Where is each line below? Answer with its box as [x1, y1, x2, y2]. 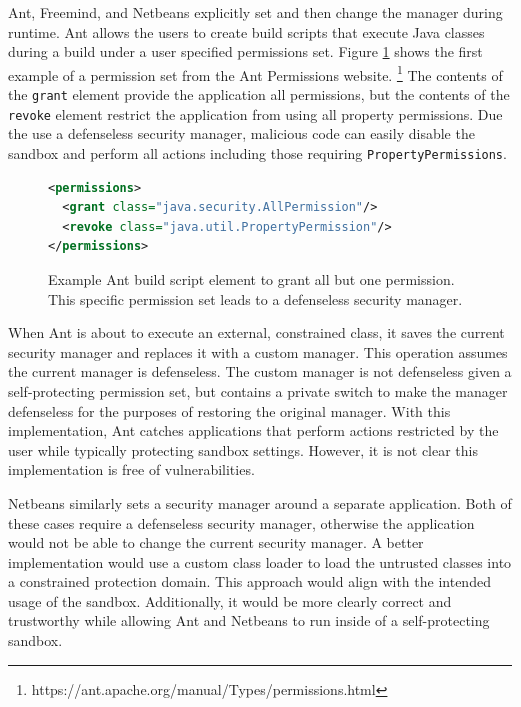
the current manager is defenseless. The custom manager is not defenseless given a [8, 361, 512, 382]
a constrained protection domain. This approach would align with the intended [8, 571, 491, 592]
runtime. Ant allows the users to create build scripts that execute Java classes [8, 21, 485, 42]
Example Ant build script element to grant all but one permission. [48, 268, 455, 289]
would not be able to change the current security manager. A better [8, 532, 424, 553]
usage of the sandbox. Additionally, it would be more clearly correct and [8, 590, 452, 611]
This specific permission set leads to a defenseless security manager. [48, 288, 463, 309]
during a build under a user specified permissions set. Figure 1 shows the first [8, 41, 483, 62]
